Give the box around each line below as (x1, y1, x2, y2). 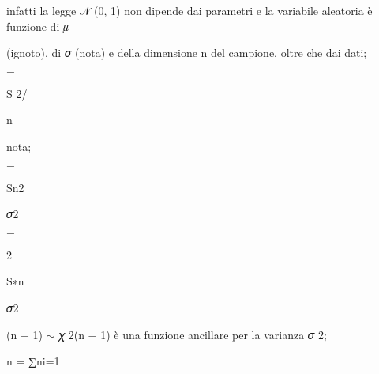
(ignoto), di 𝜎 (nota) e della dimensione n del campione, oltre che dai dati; (6, 44, 367, 61)
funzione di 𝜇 (6, 17, 69, 34)
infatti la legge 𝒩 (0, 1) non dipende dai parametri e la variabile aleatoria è (6, 2, 373, 18)
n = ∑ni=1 (6, 353, 60, 369)
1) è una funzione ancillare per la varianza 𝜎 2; (100, 326, 327, 342)
